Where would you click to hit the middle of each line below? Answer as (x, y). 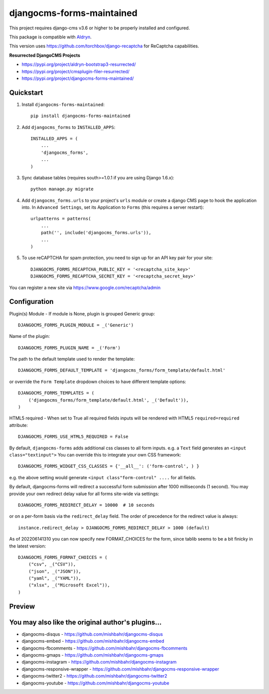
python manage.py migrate (62, 189)
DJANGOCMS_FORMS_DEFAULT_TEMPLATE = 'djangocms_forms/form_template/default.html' (122, 370)
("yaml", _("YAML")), (55, 578)
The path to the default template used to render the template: (72, 359)
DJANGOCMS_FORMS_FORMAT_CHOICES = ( (63, 557)
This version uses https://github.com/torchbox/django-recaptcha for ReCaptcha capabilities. (104, 46)
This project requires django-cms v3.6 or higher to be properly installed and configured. (100, 28)
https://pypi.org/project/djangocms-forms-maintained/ (78, 78)
